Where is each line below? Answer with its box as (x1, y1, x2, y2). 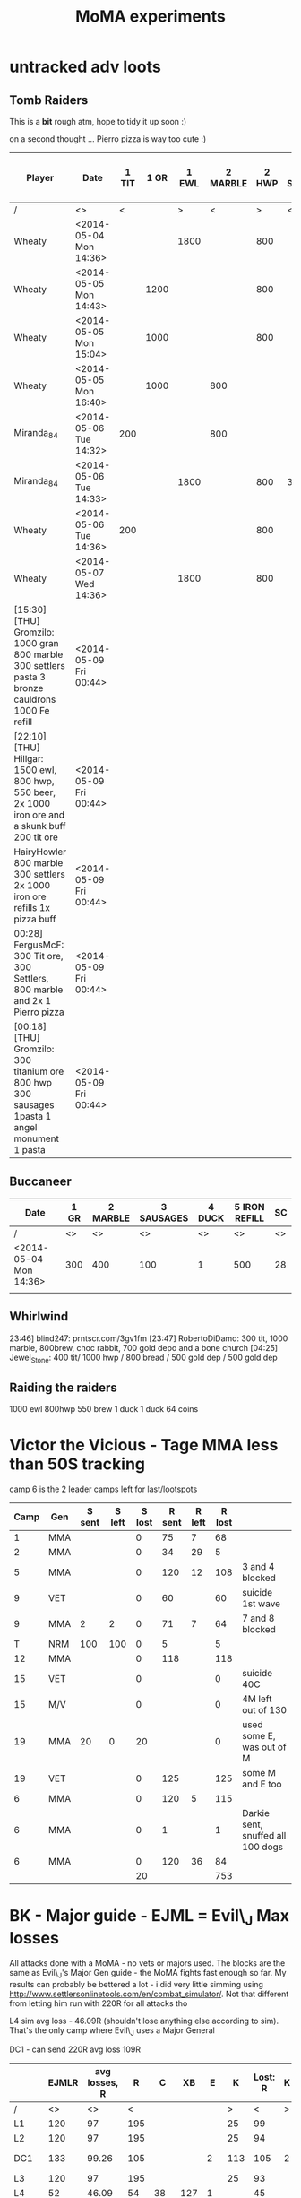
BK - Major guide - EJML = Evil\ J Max (9, 1906, 289, 1929)
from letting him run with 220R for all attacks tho (9, 1997, 188, 2009)
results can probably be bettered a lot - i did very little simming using (9, 1978, 264, 1989)
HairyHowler (13, 845, 67, 858)
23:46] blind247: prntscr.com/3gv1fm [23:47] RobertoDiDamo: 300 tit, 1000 (9, 1333, 288, 1344)
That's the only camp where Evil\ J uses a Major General (9, 2024, 215, 2038)
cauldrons (13, 693, 56, 705)
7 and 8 (241, 1612, 275, 1624)
